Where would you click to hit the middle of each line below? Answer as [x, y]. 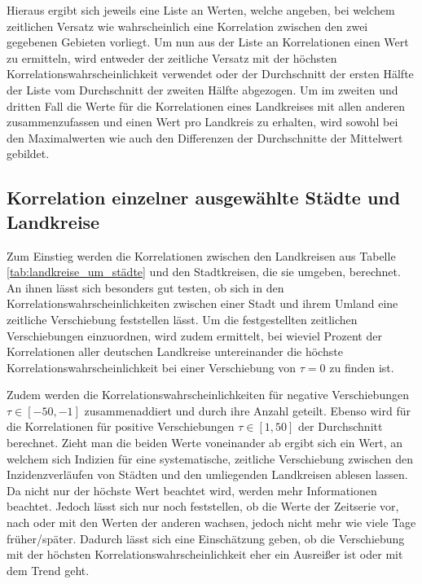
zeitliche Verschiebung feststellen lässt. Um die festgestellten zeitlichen [182, 319]
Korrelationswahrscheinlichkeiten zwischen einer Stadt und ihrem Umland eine [202, 303]
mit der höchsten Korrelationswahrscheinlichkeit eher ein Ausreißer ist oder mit [205, 554]
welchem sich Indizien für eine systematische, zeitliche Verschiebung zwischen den [210, 458]
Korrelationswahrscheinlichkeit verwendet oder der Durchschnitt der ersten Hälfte [210, 74]
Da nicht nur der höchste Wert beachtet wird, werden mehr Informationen [192, 490]
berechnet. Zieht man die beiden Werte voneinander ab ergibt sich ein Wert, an [205, 443]
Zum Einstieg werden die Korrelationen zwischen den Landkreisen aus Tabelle [201, 255]
